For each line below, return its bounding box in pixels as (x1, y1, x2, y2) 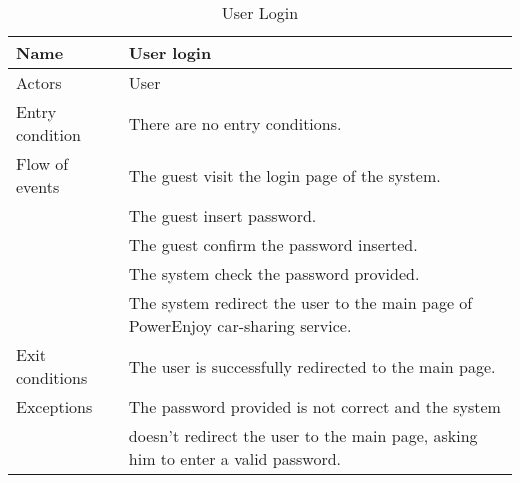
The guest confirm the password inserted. (128, 233, 418, 256)
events (16, 175, 60, 198)
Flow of (16, 152, 69, 175)
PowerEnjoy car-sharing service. (128, 314, 352, 337)
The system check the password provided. (128, 262, 420, 285)
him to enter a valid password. (128, 447, 342, 470)
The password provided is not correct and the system (128, 395, 501, 418)
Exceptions (16, 395, 93, 418)
